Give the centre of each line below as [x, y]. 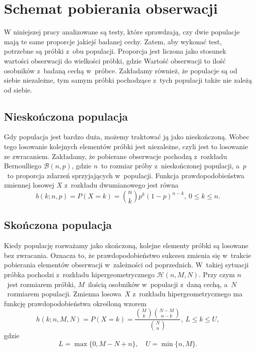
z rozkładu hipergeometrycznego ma [188, 294]
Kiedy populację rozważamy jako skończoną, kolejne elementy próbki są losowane [126, 245]
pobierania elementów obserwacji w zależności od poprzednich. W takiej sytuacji [126, 265]
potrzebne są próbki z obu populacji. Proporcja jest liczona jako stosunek [115, 51]
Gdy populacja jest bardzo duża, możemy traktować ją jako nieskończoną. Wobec [127, 137]
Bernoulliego [23, 166]
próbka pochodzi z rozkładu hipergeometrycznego [79, 274]
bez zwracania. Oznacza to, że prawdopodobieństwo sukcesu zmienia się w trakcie [128, 255]
